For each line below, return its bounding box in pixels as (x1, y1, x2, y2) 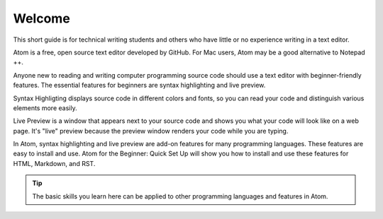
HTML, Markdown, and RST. (13, 159, 96, 167)
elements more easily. (13, 103, 77, 112)
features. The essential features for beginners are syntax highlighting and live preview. (13, 81, 266, 90)
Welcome (13, 11, 70, 26)
